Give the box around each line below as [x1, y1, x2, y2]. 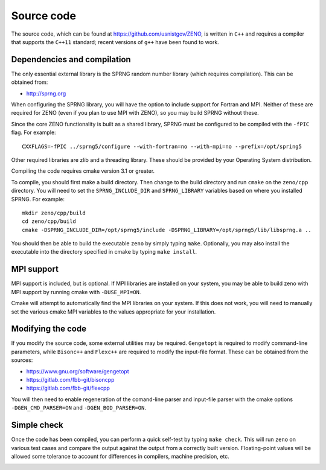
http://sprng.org [26, 89, 66, 97]
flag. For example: [11, 129, 57, 136]
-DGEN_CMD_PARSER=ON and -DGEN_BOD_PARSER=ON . [11, 404, 146, 411]
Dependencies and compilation [11, 54, 131, 65]
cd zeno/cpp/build [22, 218, 77, 225]
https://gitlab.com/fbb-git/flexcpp [26, 384, 110, 392]
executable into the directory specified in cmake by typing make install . [11, 248, 197, 256]
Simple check [11, 420, 63, 430]
